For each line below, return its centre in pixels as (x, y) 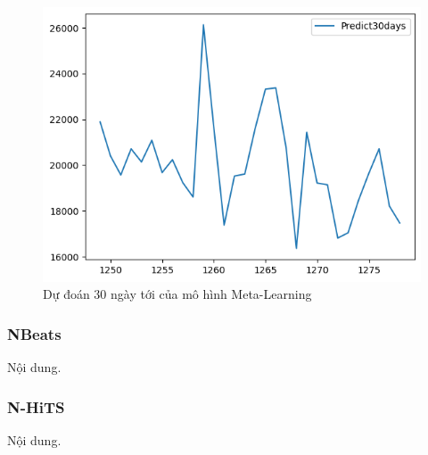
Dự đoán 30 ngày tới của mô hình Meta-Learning (177, 294)
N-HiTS (36, 406)
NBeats (34, 333)
